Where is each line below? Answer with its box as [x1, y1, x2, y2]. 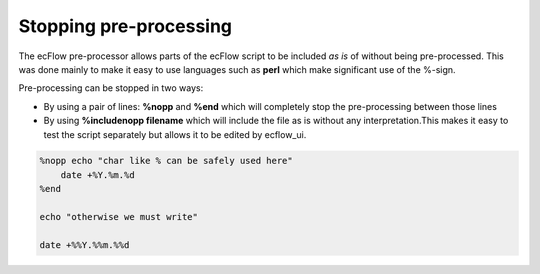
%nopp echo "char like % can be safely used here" [39, 155, 294, 167]
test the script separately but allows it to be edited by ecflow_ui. [43, 128, 307, 140]
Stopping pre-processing [18, 15, 233, 37]
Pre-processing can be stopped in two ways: [18, 82, 204, 94]
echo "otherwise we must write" [39, 211, 199, 223]
